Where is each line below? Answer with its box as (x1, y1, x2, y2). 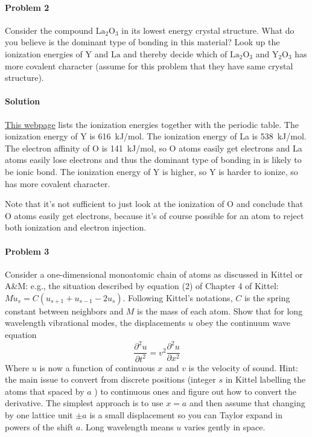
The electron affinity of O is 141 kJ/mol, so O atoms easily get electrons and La (5, 141, 302, 154)
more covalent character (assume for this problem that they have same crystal (5, 59, 293, 72)
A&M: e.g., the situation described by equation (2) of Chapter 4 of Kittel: (5, 279, 279, 292)
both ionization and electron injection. (5, 221, 147, 234)
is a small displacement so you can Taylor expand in (89, 408, 283, 421)
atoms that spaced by (5, 384, 84, 397)
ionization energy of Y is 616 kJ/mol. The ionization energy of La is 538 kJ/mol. (5, 130, 307, 142)
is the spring (244, 291, 290, 304)
